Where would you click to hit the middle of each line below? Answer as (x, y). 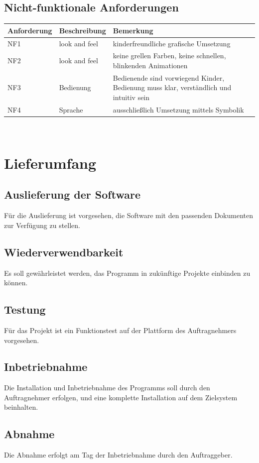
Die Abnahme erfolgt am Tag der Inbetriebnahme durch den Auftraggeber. (118, 455)
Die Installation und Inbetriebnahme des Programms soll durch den (107, 388)
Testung (25, 309)
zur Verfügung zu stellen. (42, 225)
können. (16, 283)
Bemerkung (133, 30)
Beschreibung (82, 30)
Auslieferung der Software (72, 194)
